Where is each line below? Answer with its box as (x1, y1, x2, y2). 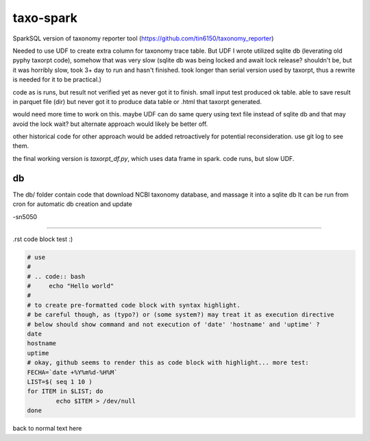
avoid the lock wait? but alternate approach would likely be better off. (12, 120, 208, 128)
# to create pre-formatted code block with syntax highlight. (27, 301, 241, 309)
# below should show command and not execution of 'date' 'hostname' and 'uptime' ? (27, 320, 320, 328)
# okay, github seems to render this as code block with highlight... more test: (27, 359, 310, 366)
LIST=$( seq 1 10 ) (27, 377, 92, 386)
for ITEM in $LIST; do (27, 388, 103, 395)
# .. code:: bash (27, 273, 86, 280)
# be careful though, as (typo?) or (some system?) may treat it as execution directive (27, 311, 335, 318)
